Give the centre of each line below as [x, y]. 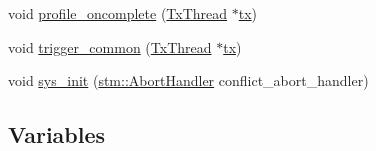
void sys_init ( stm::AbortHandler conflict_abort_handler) [188, 80]
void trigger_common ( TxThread [110, 46]
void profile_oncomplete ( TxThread [118, 13]
